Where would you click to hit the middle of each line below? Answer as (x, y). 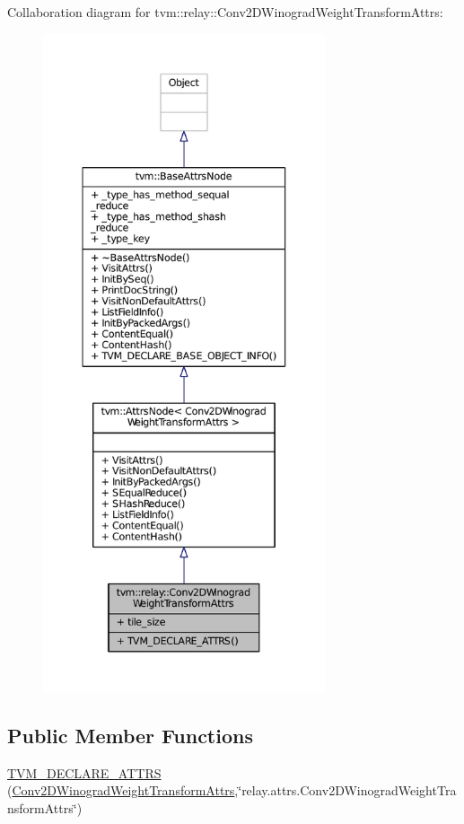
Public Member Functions (130, 735)
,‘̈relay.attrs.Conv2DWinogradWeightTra (346, 790)
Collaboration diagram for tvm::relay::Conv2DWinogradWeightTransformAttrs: (225, 12)
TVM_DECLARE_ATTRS (84, 772)
